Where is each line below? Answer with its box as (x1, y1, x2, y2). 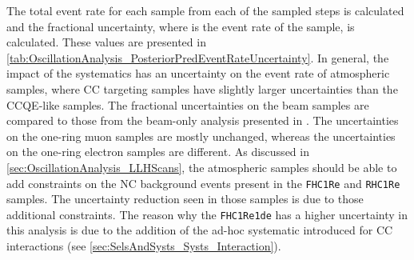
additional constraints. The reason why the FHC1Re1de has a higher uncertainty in (6, 206, 408, 222)
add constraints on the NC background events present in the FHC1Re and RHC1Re (6, 174, 400, 191)
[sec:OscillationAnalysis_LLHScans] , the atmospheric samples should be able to (6, 158, 397, 175)
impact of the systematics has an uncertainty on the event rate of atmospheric (6, 65, 390, 82)
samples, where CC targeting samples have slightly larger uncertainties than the (6, 80, 398, 97)
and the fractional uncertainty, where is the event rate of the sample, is (6, 18, 355, 34)
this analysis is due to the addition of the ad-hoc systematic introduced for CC (6, 222, 393, 238)
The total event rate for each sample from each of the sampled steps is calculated (6, 2, 404, 18)
